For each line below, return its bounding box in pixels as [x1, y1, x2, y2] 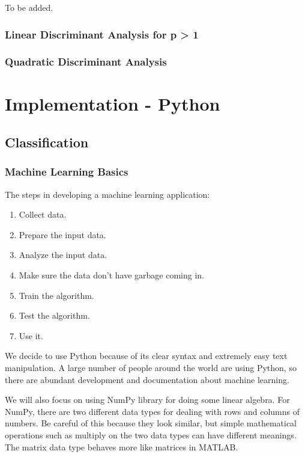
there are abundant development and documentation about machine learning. [5, 373, 289, 385]
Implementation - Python [5, 91, 220, 116]
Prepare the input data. [19, 228, 106, 241]
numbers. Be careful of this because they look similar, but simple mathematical [5, 417, 297, 429]
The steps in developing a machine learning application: [5, 188, 210, 200]
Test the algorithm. [19, 309, 90, 322]
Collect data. [19, 208, 67, 221]
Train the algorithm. [19, 289, 94, 301]
